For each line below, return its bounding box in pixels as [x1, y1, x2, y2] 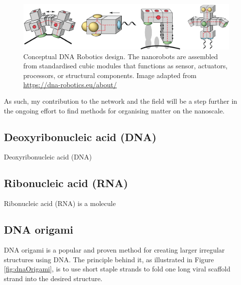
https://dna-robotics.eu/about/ [23, 79, 117, 90]
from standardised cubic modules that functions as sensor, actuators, [23, 61, 228, 71]
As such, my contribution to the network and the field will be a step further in [4, 96, 238, 106]
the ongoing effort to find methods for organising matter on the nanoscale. [4, 105, 225, 115]
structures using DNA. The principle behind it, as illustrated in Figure [4, 254, 214, 264]
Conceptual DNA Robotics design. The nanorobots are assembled [23, 51, 218, 61]
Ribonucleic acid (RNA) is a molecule [4, 198, 116, 208]
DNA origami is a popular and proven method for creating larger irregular [4, 245, 225, 255]
